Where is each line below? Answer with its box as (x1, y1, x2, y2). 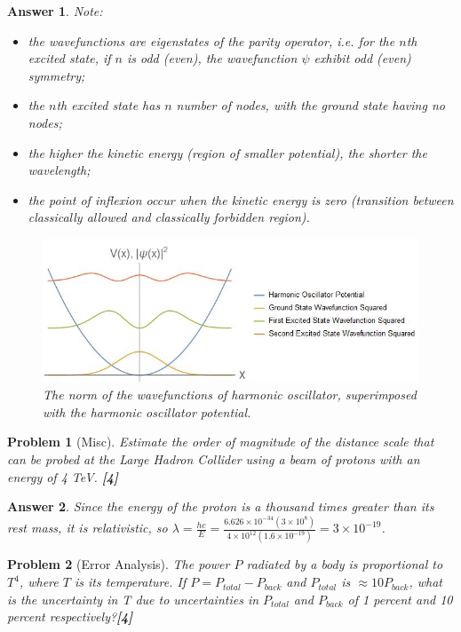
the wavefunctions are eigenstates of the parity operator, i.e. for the (28, 31, 395, 50)
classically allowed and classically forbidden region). (28, 208, 310, 226)
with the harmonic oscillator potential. (43, 402, 251, 421)
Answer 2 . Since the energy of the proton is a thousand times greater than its (7, 497, 434, 516)
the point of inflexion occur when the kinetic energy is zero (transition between (28, 190, 454, 209)
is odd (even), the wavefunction (126, 49, 298, 67)
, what (409, 573, 442, 591)
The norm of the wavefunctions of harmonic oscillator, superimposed (43, 385, 417, 404)
